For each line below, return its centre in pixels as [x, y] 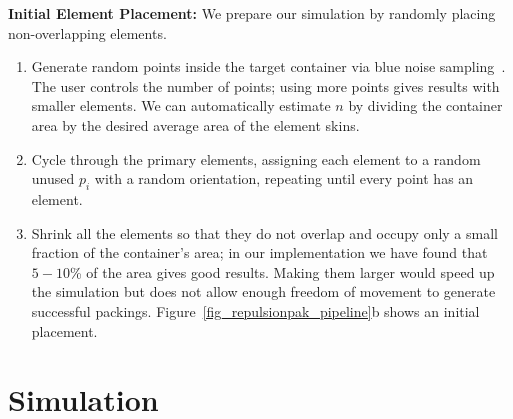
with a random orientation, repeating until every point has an [284, 178]
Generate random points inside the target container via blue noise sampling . [268, 66]
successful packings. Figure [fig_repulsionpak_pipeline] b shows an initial [255, 310]
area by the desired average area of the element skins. [195, 124]
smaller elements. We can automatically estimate [181, 105]
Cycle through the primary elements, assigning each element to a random [256, 158]
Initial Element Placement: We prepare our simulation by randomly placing [252, 13]
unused [53, 178]
